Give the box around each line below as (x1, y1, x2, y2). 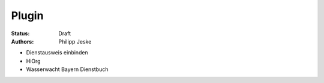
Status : (11, 30, 30, 37)
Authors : (11, 38, 34, 45)
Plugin (11, 9, 44, 22)
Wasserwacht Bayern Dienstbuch (26, 66, 109, 73)
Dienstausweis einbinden (26, 49, 88, 56)
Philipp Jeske (58, 38, 92, 45)
